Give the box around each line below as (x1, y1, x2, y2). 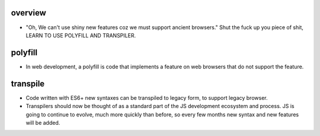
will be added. (25, 119, 60, 126)
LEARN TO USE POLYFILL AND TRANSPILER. (25, 31, 136, 39)
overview (11, 8, 47, 18)
